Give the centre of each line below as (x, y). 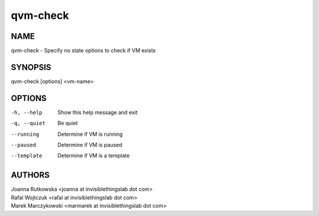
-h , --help (27, 112)
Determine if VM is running (90, 134)
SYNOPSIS (31, 67)
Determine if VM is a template (94, 156)
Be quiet (68, 123)
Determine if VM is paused (90, 145)
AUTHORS (30, 175)
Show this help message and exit (98, 112)
